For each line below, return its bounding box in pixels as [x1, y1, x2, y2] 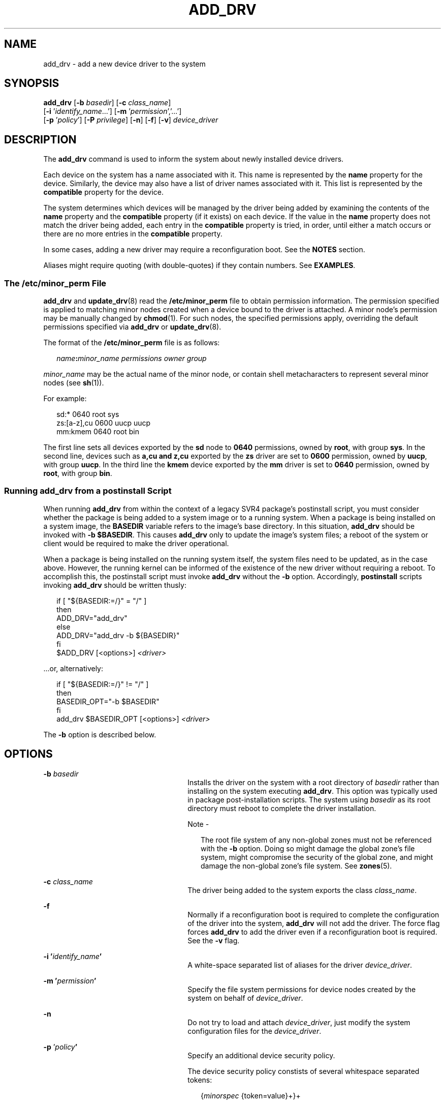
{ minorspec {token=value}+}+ [201, 1091, 301, 1100]
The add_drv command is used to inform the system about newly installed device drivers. [43, 155, 344, 164]
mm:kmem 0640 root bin [56, 427, 139, 436]
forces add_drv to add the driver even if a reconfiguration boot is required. [187, 927, 437, 936]
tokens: [187, 1075, 212, 1084]
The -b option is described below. [43, 730, 156, 739]
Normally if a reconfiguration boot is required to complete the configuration [187, 910, 439, 919]
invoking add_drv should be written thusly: [43, 580, 186, 589]
